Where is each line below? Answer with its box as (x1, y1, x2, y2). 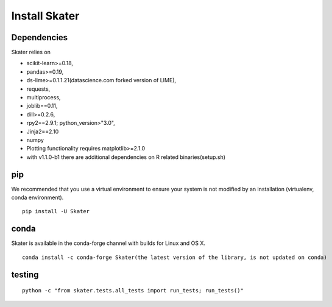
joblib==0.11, (26, 102, 58, 110)
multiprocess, (26, 94, 61, 101)
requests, (26, 85, 51, 93)
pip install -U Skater (22, 208, 90, 215)
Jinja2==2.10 (26, 128, 59, 135)
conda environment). (11, 194, 64, 201)
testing (11, 269, 39, 280)
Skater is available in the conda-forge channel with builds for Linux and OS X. (11, 239, 206, 247)
